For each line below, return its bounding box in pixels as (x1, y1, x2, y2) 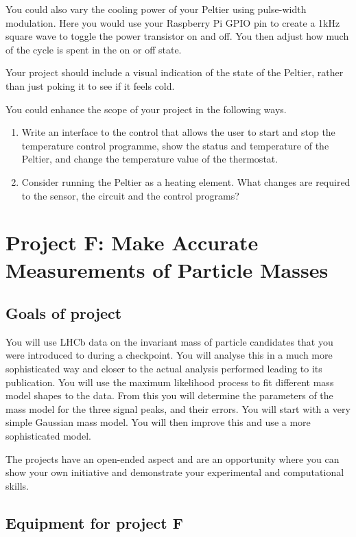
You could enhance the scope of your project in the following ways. (5, 102, 287, 116)
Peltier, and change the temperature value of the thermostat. (21, 152, 278, 166)
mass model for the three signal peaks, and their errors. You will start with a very (5, 401, 351, 416)
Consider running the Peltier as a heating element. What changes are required (21, 174, 351, 189)
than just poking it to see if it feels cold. (5, 78, 175, 93)
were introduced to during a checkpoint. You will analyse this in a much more (5, 348, 333, 362)
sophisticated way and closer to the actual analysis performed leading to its (5, 361, 322, 376)
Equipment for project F (5, 512, 183, 533)
